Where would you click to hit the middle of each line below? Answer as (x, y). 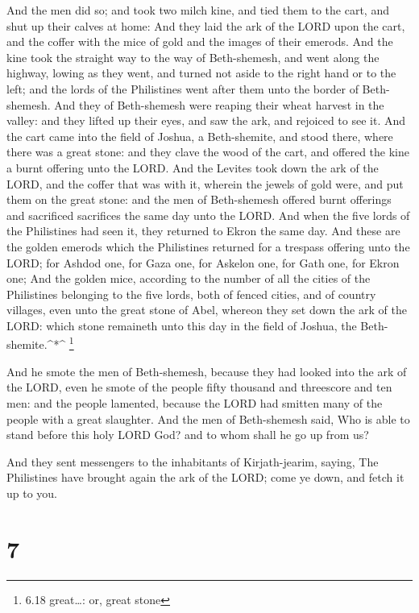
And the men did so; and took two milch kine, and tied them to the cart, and (198, 10)
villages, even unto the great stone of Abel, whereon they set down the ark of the (207, 310)
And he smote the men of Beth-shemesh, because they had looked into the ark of (207, 371)
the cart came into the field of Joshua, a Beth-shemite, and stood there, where (200, 136)
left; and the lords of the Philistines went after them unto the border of (183, 88)
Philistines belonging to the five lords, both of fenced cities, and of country (191, 294)
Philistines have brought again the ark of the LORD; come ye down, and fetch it (205, 477)
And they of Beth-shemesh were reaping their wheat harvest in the (219, 104)
